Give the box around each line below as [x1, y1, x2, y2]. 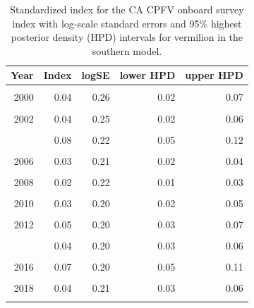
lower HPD [119, 68, 176, 82]
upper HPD [185, 68, 243, 82]
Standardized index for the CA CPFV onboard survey [10, 2, 244, 16]
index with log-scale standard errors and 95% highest [12, 16, 242, 30]
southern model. [92, 43, 162, 58]
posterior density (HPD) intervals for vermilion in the [11, 30, 243, 44]
